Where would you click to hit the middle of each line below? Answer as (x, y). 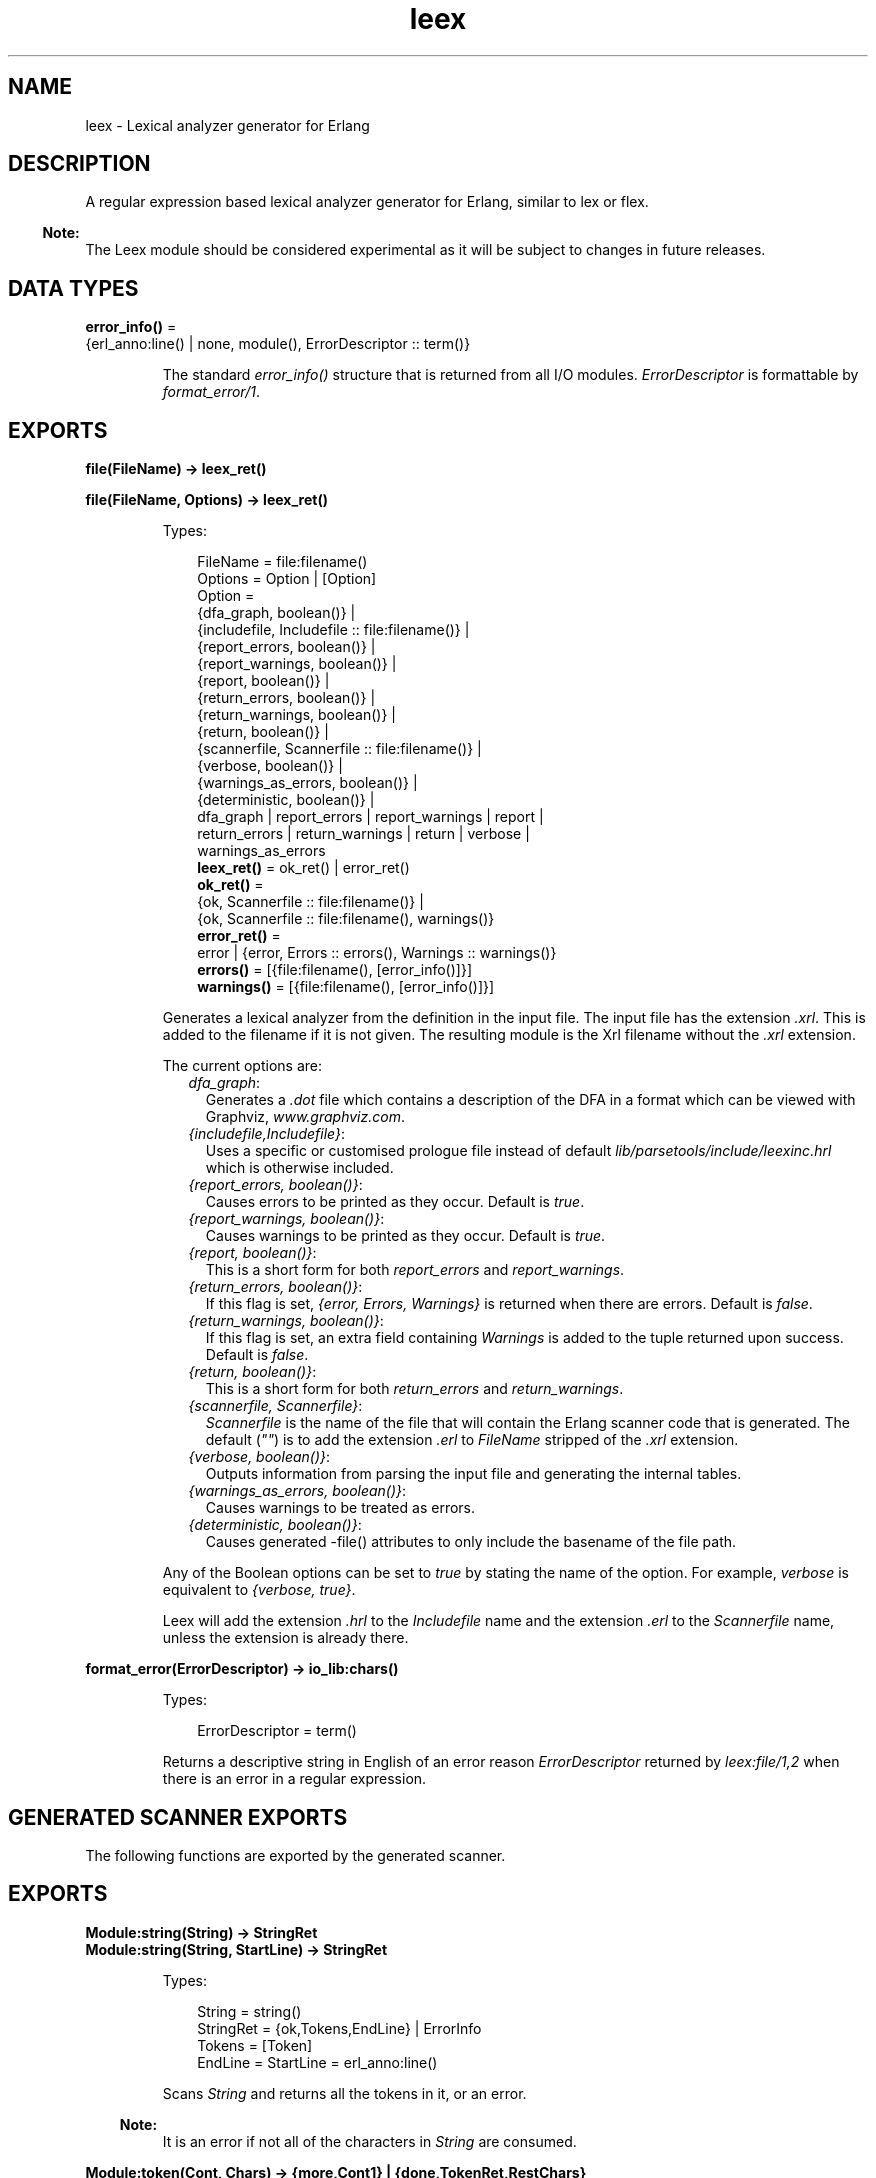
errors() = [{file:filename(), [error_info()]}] (334, 970)
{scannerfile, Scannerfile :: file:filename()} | (339, 749)
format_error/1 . (211, 392)
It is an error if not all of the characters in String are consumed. (369, 2141)
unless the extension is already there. (285, 1638)
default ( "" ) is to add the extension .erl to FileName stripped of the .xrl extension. (472, 1440)
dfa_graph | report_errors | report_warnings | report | (370, 817)
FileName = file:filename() (282, 562)
